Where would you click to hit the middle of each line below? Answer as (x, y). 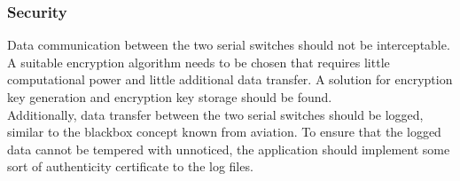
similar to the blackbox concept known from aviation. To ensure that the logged (224, 132)
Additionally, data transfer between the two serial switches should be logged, (215, 114)
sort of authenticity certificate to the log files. (130, 166)
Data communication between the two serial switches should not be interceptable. (229, 45)
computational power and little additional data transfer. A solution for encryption (230, 79)
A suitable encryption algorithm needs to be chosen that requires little (199, 62)
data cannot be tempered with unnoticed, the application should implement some (229, 149)
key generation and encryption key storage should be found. (170, 97)
